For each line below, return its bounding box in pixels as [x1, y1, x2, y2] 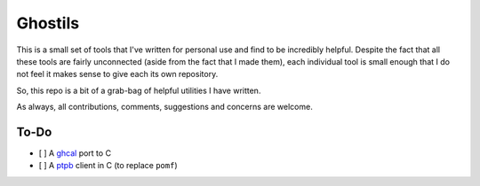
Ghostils [16, 13, 80, 33]
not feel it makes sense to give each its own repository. [16, 69, 219, 80]
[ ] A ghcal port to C [38, 148, 111, 159]
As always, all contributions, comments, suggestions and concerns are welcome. [16, 102, 313, 112]
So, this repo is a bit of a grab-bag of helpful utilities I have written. [16, 85, 261, 96]
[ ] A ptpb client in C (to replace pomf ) [38, 160, 178, 171]
